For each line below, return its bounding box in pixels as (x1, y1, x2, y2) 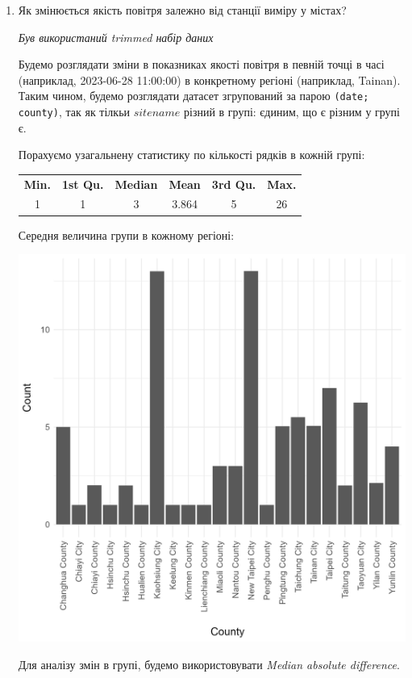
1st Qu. (61, 175, 104, 192)
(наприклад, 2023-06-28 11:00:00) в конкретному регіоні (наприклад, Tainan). (18, 71, 401, 88)
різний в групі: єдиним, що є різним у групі (184, 103, 400, 120)
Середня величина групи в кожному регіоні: (18, 226, 235, 243)
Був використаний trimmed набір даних (18, 28, 214, 45)
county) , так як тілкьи (18, 103, 131, 120)
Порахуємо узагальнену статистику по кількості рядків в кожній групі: (18, 146, 365, 163)
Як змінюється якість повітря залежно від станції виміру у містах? (18, 2, 347, 18)
